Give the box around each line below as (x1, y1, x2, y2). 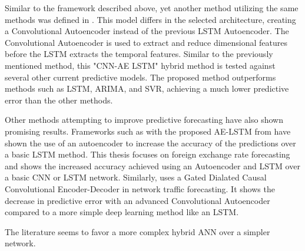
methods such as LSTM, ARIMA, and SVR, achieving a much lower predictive (5, 82, 289, 95)
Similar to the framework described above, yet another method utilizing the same (5, 2, 299, 14)
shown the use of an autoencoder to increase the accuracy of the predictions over (5, 136, 296, 149)
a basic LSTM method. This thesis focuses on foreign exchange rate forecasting (5, 148, 290, 160)
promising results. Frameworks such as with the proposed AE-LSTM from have (5, 125, 291, 137)
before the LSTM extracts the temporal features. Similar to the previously (5, 48, 273, 60)
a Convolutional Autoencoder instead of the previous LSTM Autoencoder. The (5, 25, 289, 37)
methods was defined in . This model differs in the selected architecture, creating (5, 13, 296, 25)
